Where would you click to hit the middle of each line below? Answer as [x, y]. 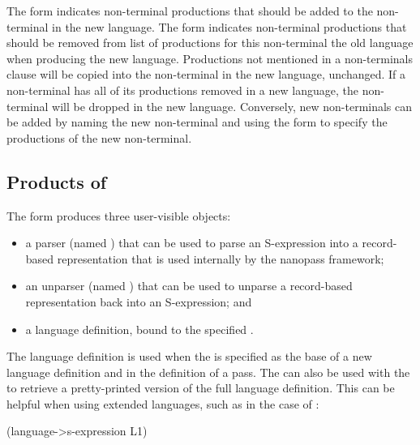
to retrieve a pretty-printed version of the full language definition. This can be [201, 388]
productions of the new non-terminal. [99, 137]
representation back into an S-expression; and [139, 301]
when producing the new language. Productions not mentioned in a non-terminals [210, 58]
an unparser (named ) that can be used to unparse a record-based [189, 286]
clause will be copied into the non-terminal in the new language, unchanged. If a [206, 74]
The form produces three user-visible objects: [119, 215]
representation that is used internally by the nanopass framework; [221, 258]
